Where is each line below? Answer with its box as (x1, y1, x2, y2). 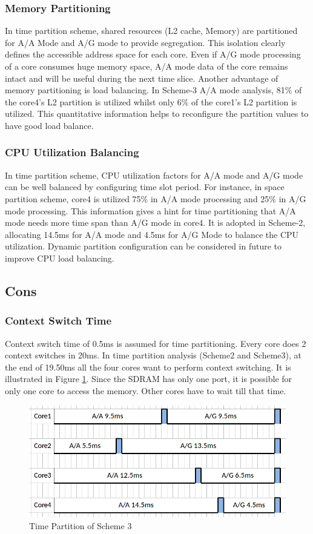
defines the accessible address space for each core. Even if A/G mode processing (5, 48, 301, 61)
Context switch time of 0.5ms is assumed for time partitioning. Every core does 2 (5, 337, 306, 349)
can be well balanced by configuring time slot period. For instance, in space (5, 180, 285, 193)
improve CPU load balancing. (5, 251, 114, 264)
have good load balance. (5, 119, 94, 131)
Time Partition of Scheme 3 (29, 519, 132, 532)
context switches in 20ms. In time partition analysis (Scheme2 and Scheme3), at (5, 349, 301, 361)
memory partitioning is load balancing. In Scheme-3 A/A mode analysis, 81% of (5, 84, 302, 96)
